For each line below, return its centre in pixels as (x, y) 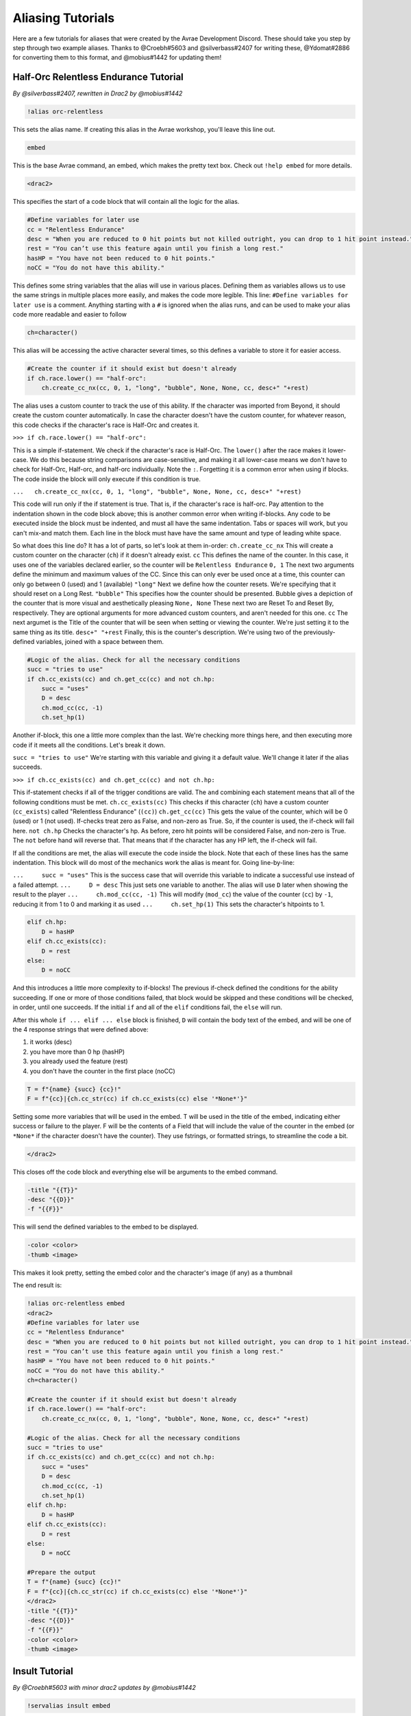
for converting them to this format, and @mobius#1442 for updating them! (117, 58)
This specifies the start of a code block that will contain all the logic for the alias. (126, 202)
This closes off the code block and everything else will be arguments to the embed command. (145, 1172)
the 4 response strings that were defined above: (80, 1029)
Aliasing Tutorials (64, 18)
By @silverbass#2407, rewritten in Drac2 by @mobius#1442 (98, 93)
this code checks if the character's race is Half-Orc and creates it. (106, 425)
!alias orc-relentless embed (76, 1303)
